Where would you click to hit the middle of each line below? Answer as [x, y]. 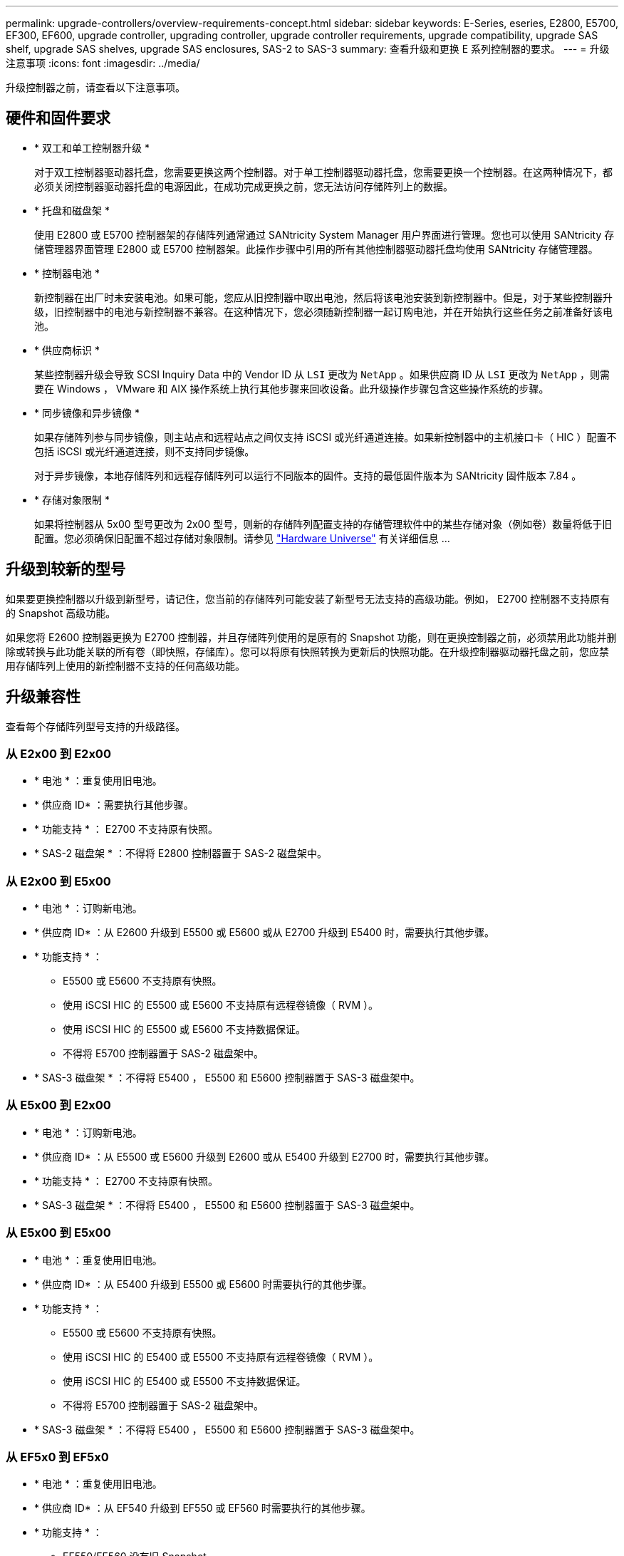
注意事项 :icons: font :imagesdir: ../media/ [103, 63]
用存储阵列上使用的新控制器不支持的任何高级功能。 [125, 665]
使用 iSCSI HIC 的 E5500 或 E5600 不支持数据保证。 [184, 1029]
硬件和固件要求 [58, 118]
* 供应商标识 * [67, 350]
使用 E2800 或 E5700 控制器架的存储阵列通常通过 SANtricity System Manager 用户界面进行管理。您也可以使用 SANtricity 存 [324, 234]
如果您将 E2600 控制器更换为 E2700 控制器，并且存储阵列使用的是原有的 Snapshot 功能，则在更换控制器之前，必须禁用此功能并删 [311, 637]
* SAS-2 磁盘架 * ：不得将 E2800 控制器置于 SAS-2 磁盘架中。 [181, 854]
